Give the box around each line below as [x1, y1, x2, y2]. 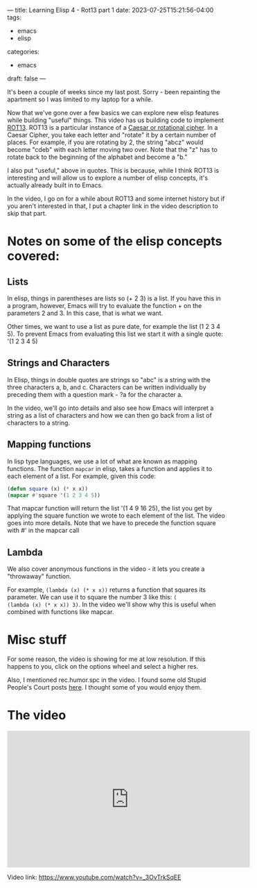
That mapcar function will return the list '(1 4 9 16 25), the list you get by [7, 504, 213, 513]
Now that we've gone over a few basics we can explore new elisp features [7, 109, 220, 117]
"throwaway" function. [7, 572, 71, 581]
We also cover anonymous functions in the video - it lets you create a [7, 565, 205, 573]
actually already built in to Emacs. [7, 181, 103, 189]
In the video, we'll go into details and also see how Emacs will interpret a [7, 404, 214, 412]
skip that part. [7, 210, 47, 217]
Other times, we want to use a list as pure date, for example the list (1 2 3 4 [7, 323, 220, 330]
